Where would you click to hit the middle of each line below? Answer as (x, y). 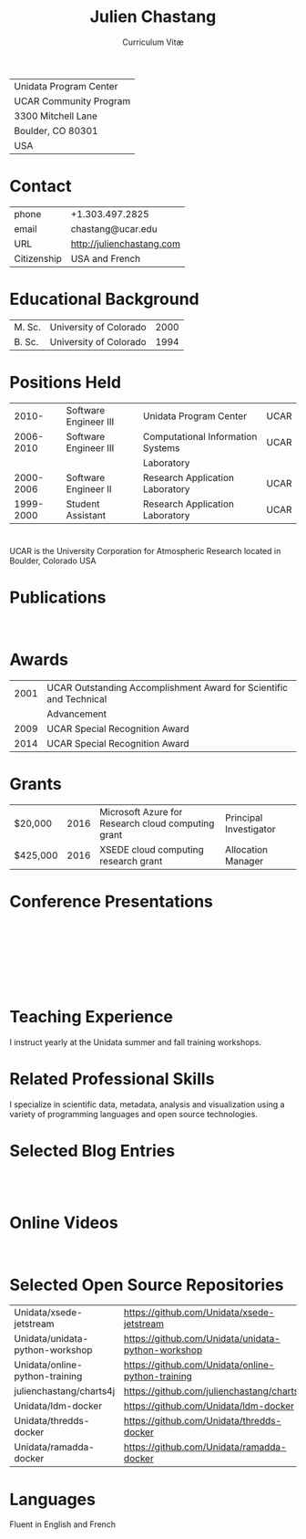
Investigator (250, 829)
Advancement (77, 714)
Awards (39, 660)
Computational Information (200, 436)
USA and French (106, 258)
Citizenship (38, 258)
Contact (41, 187)
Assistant (86, 515)
